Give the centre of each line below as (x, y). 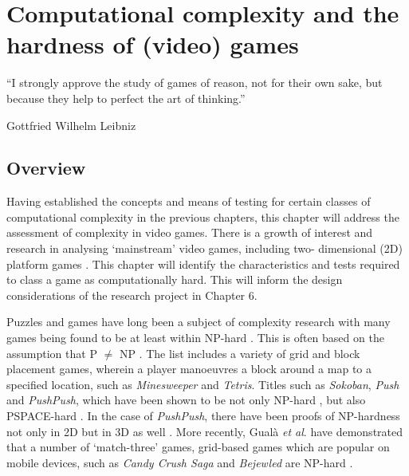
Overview (46, 168)
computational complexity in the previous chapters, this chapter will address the (203, 216)
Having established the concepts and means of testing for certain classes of (189, 201)
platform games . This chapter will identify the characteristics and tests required (203, 264)
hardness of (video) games (153, 44)
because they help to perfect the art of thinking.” (126, 98)
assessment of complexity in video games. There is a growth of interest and (190, 232)
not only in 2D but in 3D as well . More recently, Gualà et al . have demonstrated (205, 431)
